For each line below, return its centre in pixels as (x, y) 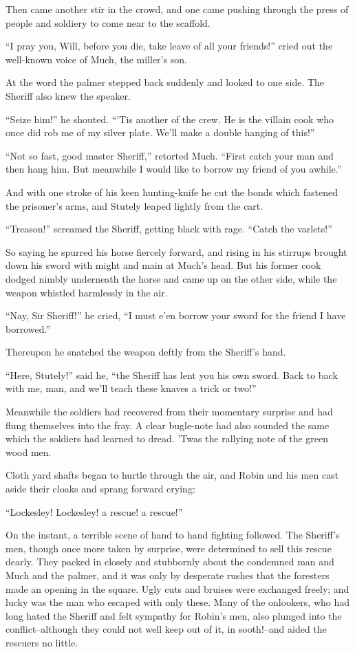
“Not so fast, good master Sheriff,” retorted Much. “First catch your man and (170, 155)
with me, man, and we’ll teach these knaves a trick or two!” (131, 388)
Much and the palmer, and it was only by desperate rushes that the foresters (168, 575)
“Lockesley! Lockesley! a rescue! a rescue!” (94, 511)
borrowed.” (28, 328)
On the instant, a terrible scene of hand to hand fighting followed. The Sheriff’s (173, 535)
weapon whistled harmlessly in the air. (87, 292)
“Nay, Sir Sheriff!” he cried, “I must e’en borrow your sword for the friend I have (176, 315)
